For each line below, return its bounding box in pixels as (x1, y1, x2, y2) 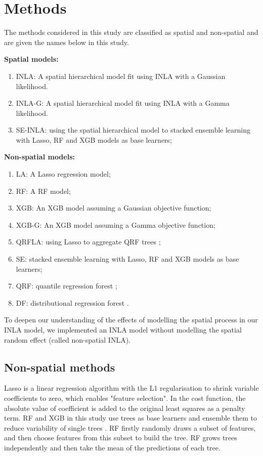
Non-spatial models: (4, 151, 75, 162)
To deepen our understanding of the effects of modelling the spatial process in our (4, 314, 258, 325)
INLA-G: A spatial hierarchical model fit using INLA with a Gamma (16, 98, 230, 108)
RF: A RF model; (16, 185, 71, 196)
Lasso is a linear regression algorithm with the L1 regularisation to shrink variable (4, 383, 259, 393)
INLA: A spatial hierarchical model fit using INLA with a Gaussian (16, 70, 226, 81)
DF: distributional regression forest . (16, 297, 129, 308)
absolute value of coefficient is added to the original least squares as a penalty (4, 402, 245, 413)
